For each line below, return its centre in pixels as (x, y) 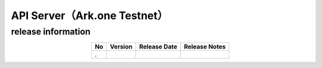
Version (121, 47)
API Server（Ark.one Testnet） (89, 16)
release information (51, 32)
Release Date (158, 47)
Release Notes (205, 47)
